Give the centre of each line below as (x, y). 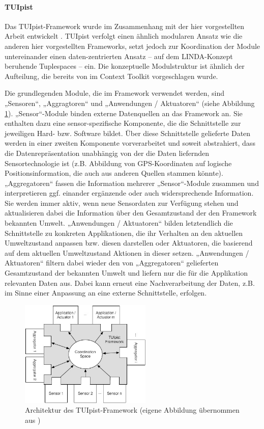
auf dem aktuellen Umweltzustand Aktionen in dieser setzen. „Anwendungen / (127, 252)
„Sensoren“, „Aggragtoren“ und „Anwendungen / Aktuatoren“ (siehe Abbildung (130, 103)
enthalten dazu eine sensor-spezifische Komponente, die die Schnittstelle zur (123, 123)
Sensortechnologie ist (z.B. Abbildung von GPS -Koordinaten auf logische (118, 163)
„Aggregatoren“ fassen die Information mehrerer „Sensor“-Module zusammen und (132, 183)
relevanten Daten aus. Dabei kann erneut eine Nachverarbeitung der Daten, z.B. (130, 283)
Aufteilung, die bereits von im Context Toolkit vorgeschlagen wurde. (111, 76)
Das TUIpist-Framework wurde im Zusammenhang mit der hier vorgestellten (125, 26)
